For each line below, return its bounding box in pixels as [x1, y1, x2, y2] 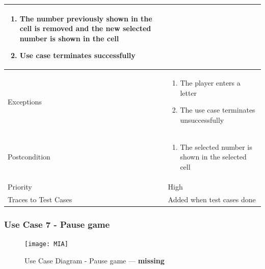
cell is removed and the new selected [19, 23, 151, 34]
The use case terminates [180, 104, 255, 115]
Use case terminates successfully [19, 50, 136, 61]
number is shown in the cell [19, 33, 119, 43]
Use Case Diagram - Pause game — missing [24, 255, 165, 265]
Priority [8, 181, 32, 192]
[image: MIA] [24, 240, 68, 248]
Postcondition [8, 151, 50, 162]
